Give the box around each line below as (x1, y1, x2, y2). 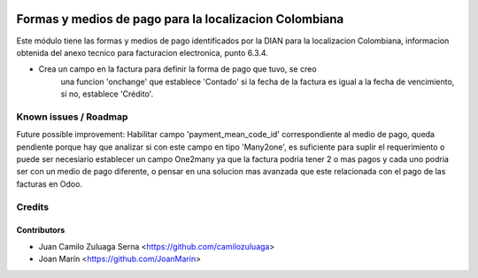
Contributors (16, 225, 66, 236)
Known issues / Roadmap (16, 111, 128, 123)
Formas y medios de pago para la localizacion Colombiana (16, 12, 344, 27)
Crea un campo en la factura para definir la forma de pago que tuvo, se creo (38, 64, 318, 74)
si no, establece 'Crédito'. (60, 89, 154, 99)
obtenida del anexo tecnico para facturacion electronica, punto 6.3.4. (16, 47, 269, 58)
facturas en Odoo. (16, 178, 83, 189)
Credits (16, 200, 49, 212)
